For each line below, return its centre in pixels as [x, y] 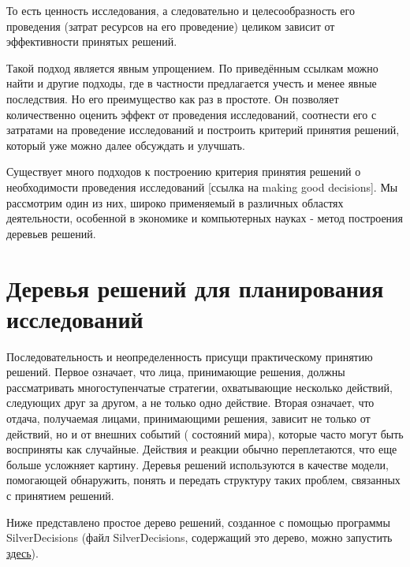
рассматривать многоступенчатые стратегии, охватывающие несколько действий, [199, 387]
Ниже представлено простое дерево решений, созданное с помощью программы [198, 522]
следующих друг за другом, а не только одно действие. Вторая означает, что [190, 403]
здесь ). [22, 552]
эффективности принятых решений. [92, 41]
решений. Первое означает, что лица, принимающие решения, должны [176, 372]
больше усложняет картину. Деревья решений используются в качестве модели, [198, 464]
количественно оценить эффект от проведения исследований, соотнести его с [192, 114]
